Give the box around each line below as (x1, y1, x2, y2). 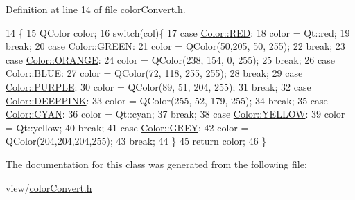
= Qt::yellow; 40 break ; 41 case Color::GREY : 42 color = (6, 120, 249, 134)
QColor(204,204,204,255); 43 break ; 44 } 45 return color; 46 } (6, 134, 267, 148)
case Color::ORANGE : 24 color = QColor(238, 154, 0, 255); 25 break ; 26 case (6, 52, 335, 66)
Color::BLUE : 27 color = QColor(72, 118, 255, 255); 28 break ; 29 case (6, 66, 303, 80)
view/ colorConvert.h (6, 180, 92, 194)
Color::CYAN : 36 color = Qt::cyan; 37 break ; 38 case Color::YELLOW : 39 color (6, 107, 345, 121)
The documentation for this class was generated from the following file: (6, 156, 307, 171)
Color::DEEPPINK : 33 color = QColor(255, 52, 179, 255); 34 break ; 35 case (6, 93, 328, 107)
